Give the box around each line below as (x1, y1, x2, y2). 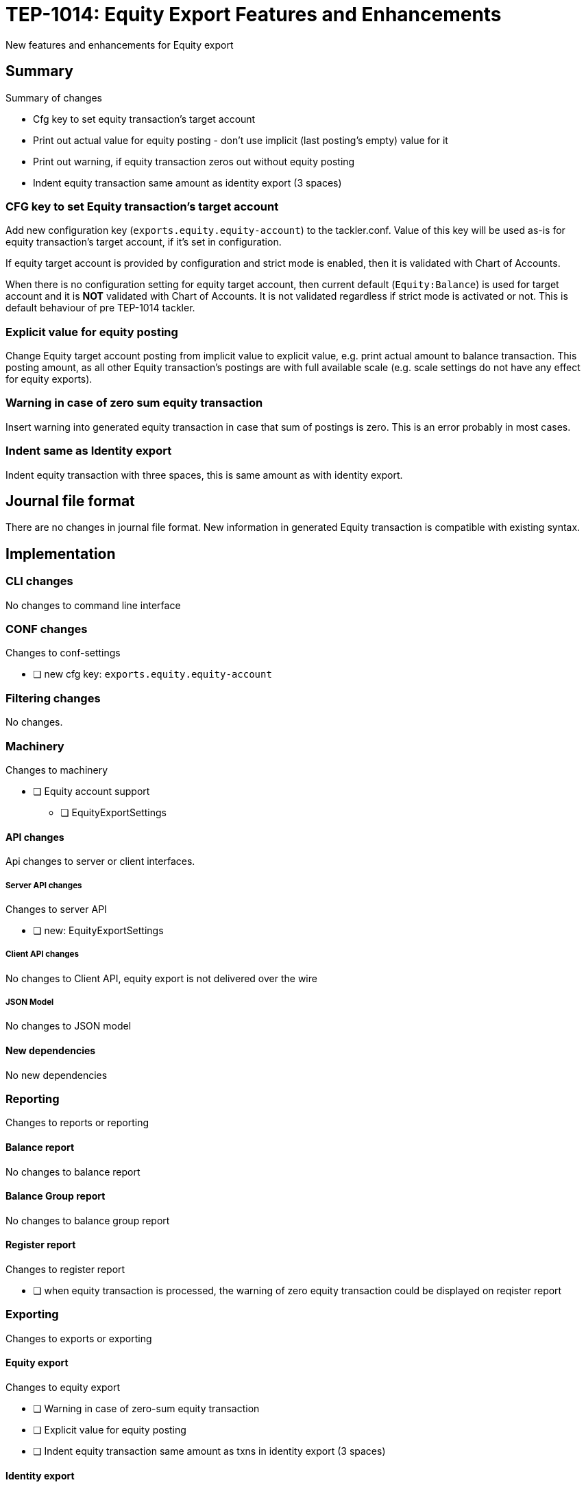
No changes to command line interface (5, 599, 181, 611)
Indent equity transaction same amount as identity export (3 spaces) (33, 176, 342, 189)
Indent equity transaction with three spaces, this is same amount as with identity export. (5, 468, 403, 481)
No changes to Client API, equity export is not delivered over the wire (5, 972, 317, 984)
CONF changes (5, 622, 88, 637)
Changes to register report (5, 1263, 125, 1276)
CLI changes (5, 574, 73, 588)
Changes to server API (5, 903, 107, 915)
